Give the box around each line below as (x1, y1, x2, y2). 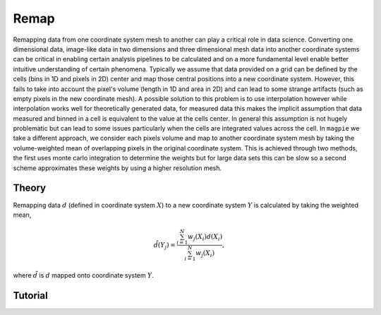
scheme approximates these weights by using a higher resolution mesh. (13, 163, 222, 172)
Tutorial (13, 290, 49, 302)
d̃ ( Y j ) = (153, 241, 176, 251)
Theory (13, 182, 47, 194)
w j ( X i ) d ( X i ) (187, 233, 223, 243)
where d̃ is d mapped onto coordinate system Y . (13, 271, 155, 280)
